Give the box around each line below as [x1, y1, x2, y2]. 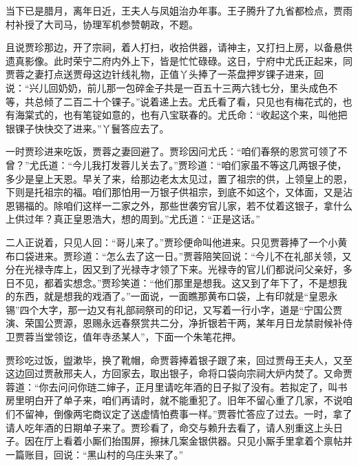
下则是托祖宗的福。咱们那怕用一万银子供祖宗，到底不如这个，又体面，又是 [6, 185, 343, 199]
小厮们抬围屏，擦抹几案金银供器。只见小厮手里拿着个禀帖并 [82, 434, 352, 448]
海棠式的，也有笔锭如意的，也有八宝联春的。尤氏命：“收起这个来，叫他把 [14, 108, 348, 122]
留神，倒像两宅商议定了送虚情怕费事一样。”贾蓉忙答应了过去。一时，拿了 [24, 407, 352, 421]
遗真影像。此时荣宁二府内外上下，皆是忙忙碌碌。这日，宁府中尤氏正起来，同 [6, 53, 352, 68]
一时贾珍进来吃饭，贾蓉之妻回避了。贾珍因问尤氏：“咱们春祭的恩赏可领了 [6, 144, 338, 159]
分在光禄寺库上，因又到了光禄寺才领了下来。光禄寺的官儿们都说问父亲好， [6, 262, 343, 276]
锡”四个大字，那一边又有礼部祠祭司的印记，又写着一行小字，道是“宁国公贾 [6, 302, 343, 316]
